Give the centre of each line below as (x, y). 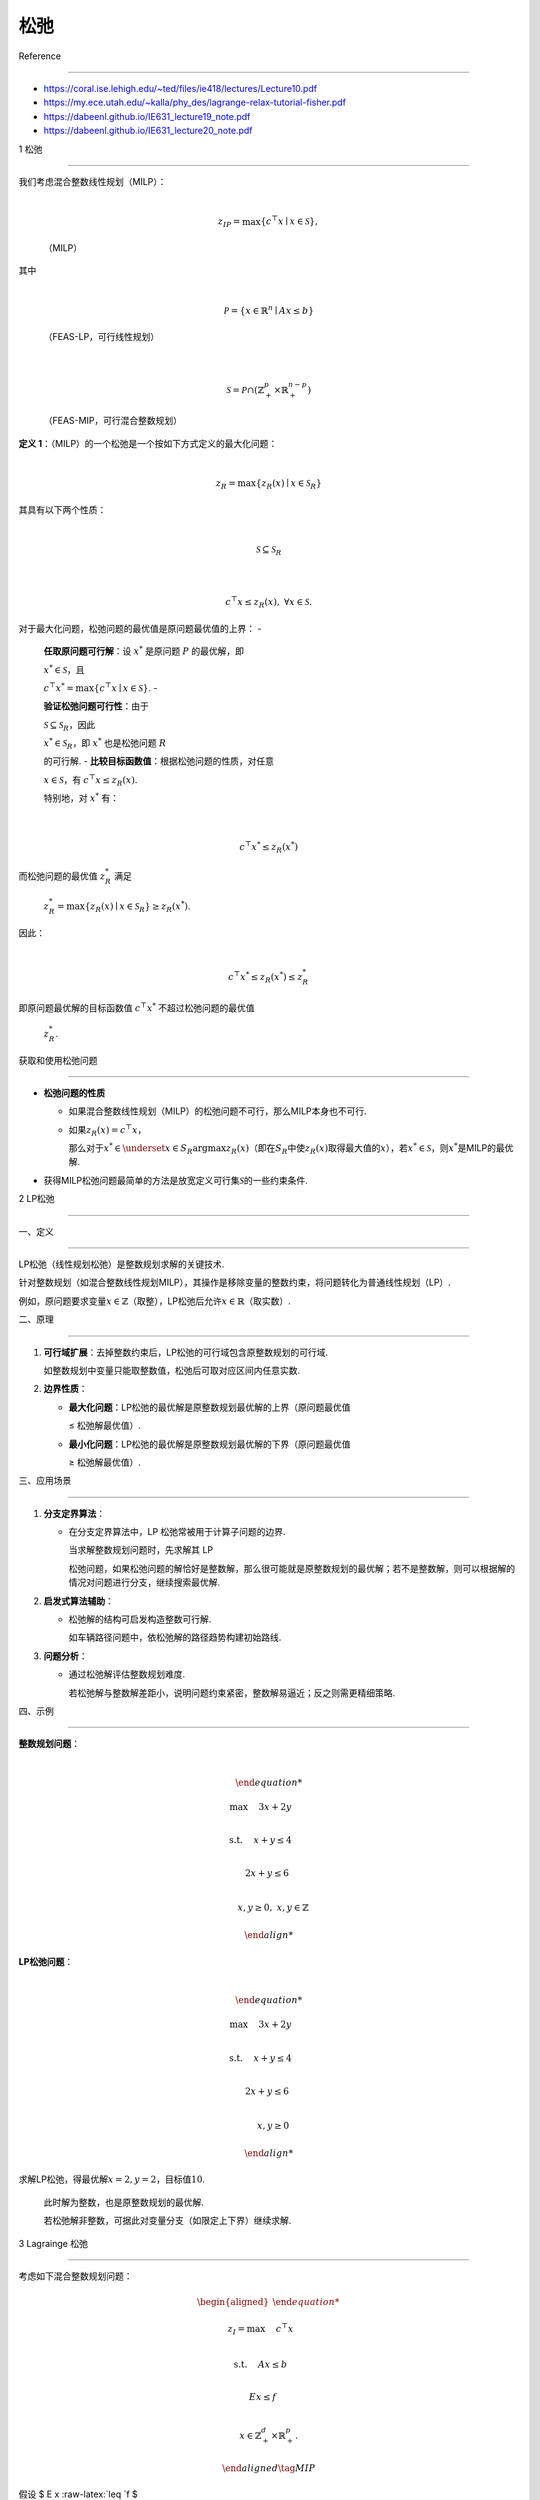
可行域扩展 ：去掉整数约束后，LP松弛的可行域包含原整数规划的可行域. (186, 1352)
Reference (40, 56)
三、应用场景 (45, 1481)
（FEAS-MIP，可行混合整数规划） (113, 421)
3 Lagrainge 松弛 (53, 2243)
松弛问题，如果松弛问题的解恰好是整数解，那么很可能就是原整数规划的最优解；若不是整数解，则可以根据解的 (291, 1568)
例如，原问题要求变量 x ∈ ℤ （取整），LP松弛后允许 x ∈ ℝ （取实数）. (155, 1301)
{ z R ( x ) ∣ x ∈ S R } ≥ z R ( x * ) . (137, 906)
